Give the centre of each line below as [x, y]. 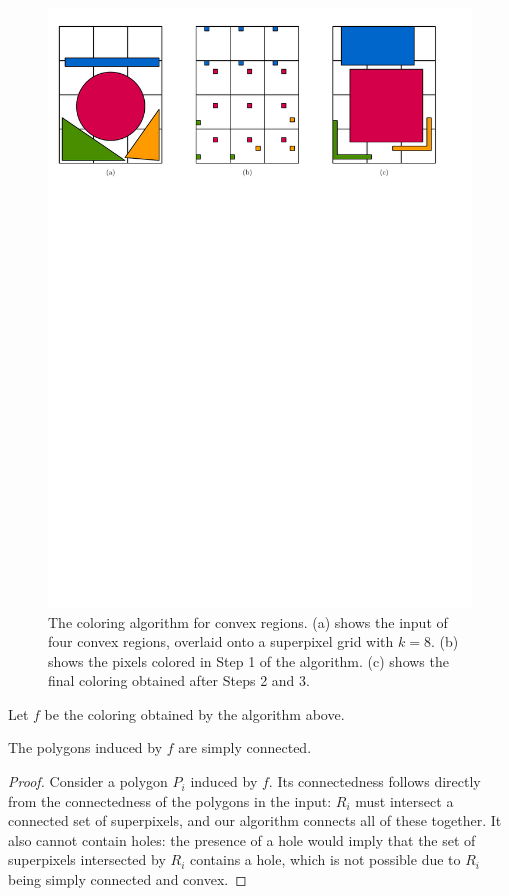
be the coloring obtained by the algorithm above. [194, 713]
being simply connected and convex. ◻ [127, 879]
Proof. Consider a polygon [88, 781]
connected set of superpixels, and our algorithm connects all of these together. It [255, 820]
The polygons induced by [85, 747]
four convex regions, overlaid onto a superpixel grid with [221, 641]
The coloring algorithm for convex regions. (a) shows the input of [248, 621]
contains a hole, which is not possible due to [325, 859]
